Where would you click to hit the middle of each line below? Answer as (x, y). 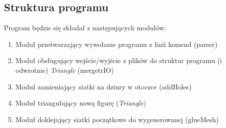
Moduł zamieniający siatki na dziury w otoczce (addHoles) (103, 86)
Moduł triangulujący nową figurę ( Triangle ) (81, 103)
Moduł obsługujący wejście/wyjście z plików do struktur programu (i (119, 60)
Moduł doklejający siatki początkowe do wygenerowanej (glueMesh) (117, 119)
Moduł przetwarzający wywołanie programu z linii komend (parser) (116, 44)
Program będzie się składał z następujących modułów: (85, 28)
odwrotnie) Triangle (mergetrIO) (65, 70)
